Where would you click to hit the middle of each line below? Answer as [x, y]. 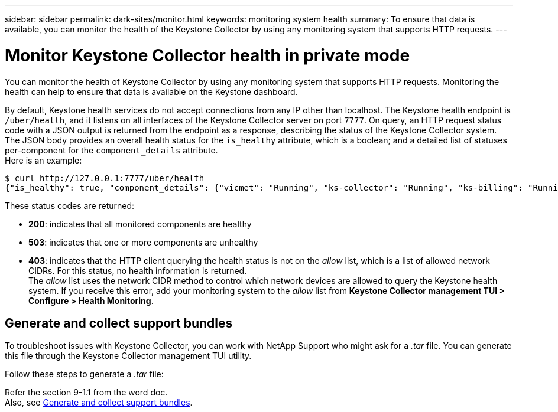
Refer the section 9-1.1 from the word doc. [86, 393]
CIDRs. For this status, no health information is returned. [138, 270]
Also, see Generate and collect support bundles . [99, 403]
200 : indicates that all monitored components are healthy [140, 224]
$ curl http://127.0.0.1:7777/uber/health [105, 178]
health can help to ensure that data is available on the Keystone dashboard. [151, 91]
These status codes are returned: [70, 205]
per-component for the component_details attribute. [111, 150]
